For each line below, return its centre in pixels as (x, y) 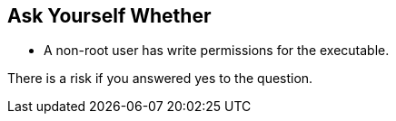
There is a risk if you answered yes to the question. (160, 79)
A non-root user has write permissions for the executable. (217, 51)
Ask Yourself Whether (109, 16)
